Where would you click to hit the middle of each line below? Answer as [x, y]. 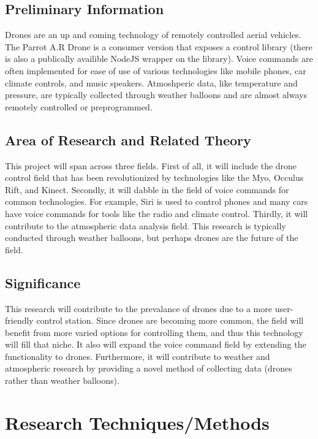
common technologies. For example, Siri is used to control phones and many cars [157, 201]
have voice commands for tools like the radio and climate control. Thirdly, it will [157, 213]
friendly [19, 320]
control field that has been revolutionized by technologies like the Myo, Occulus [154, 178]
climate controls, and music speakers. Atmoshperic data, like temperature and [151, 82]
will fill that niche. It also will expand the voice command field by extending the [156, 344]
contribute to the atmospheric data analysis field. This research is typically [146, 225]
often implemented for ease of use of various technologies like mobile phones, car [156, 70]
